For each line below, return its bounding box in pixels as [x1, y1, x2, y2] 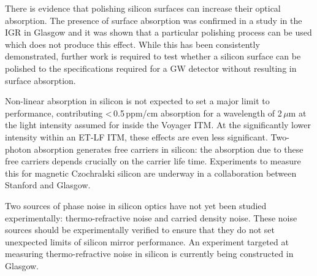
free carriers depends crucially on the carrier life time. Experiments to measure [5, 155, 301, 167]
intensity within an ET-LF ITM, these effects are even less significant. [5, 130, 268, 143]
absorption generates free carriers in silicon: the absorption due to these [34, 142, 304, 155]
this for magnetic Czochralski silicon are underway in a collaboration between [5, 166, 297, 179]
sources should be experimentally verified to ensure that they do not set [5, 223, 275, 236]
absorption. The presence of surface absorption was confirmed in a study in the [5, 13, 302, 26]
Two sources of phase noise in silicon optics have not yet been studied [5, 199, 267, 212]
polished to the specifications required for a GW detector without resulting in [5, 61, 297, 74]
